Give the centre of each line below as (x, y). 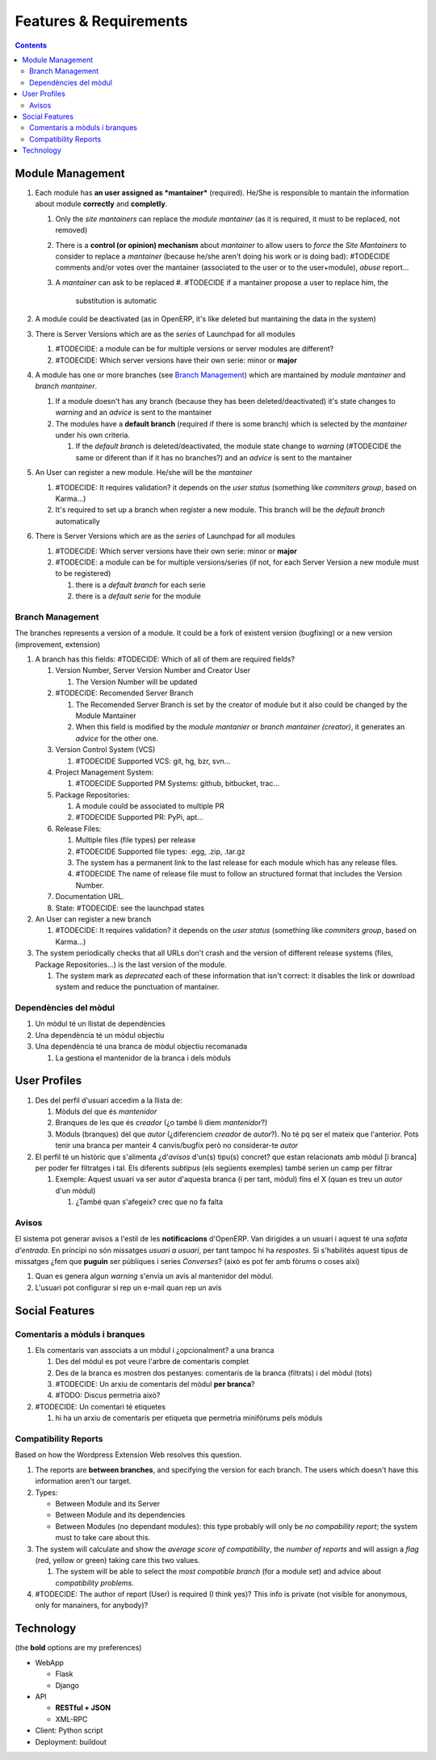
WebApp (50, 1662)
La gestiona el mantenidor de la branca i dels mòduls (143, 1057)
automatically (78, 521)
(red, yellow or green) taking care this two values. (118, 1560)
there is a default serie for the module (138, 596)
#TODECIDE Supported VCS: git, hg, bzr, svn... (153, 761)
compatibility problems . (95, 1582)
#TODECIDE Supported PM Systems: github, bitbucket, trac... (178, 783)
